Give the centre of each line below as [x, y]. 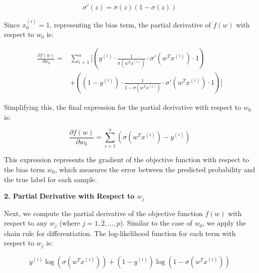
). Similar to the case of [156, 223]
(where [70, 223]
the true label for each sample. [51, 179]
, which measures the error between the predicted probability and [155, 169]
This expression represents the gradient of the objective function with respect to [127, 159]
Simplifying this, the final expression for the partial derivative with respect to [123, 107]
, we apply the [224, 223]
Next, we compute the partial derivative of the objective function [104, 213]
